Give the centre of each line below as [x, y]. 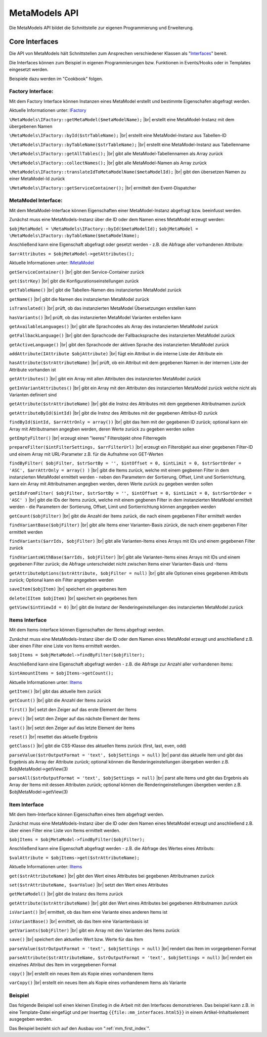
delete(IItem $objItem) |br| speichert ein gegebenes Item [73, 598]
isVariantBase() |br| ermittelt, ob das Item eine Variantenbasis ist [79, 921]
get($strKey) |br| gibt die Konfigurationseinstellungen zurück [74, 281]
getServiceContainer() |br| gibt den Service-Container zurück [77, 272]
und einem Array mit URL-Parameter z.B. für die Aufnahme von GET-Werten [86, 454]
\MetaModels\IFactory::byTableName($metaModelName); [74, 236]
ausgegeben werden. [31, 1019]
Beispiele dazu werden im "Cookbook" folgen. [56, 79]
